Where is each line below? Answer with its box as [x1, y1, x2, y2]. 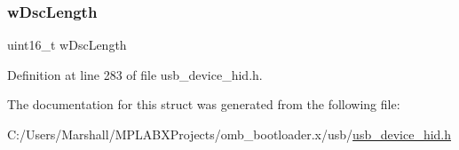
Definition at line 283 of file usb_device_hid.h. [7, 65, 263, 83]
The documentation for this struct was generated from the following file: [7, 95, 400, 114]
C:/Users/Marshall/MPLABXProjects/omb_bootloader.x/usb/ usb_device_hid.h [7, 125, 452, 143]
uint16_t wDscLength [7, 36, 127, 54]
